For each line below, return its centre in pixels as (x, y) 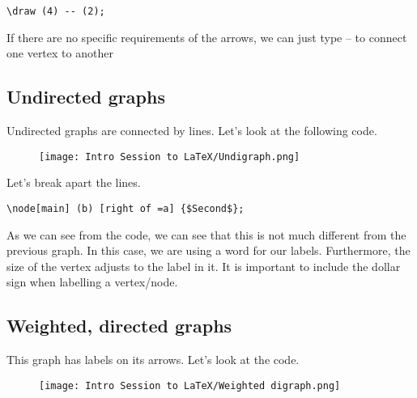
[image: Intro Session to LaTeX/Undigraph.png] (170, 157)
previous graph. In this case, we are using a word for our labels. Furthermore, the (208, 250)
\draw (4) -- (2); (56, 11)
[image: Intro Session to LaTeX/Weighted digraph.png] (190, 385)
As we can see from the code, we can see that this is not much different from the (206, 234)
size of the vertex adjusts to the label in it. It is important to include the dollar (204, 266)
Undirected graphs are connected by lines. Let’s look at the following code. (192, 131)
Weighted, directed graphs (119, 326)
